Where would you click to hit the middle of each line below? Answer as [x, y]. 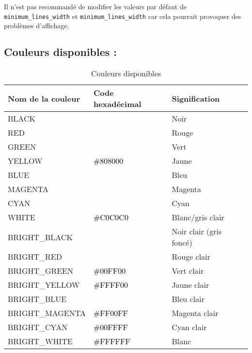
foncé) [182, 243]
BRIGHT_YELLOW [44, 285]
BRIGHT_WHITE [40, 341]
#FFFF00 [111, 285]
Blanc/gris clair [198, 217]
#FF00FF [111, 313]
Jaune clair [190, 285]
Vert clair [188, 271]
